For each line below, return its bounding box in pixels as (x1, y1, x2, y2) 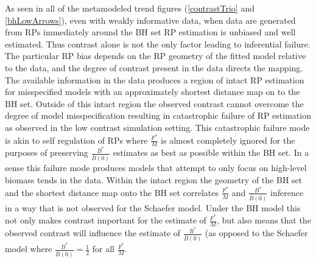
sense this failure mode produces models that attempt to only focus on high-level (5, 161, 307, 174)
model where (5, 242, 52, 255)
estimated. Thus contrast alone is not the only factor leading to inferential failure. (5, 37, 311, 50)
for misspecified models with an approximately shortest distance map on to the (5, 85, 300, 98)
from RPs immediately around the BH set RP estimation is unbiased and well (5, 26, 296, 38)
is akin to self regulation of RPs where (5, 133, 148, 146)
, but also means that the (216, 214, 311, 226)
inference (270, 186, 304, 198)
